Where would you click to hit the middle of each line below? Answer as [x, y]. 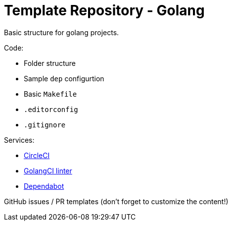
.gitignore [45, 125]
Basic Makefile [50, 94]
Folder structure [50, 63]
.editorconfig [51, 109]
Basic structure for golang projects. [62, 32]
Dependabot [44, 186]
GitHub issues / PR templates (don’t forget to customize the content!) [116, 201]
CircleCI [37, 155]
